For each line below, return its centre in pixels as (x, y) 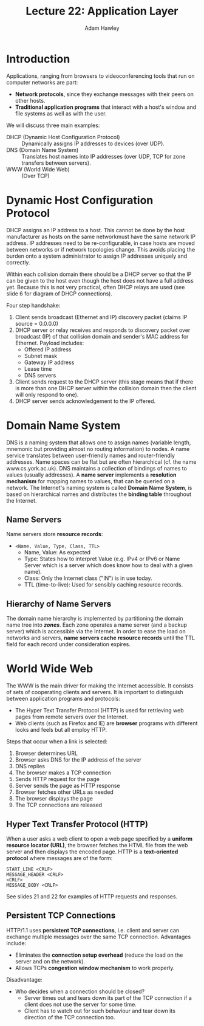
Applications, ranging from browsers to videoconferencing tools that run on (100, 76)
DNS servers (40, 375)
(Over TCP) (36, 176)
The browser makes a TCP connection (63, 773)
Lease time (38, 368)
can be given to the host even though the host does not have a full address (100, 280)
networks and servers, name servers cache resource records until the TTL (101, 638)
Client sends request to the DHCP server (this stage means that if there (104, 382)
